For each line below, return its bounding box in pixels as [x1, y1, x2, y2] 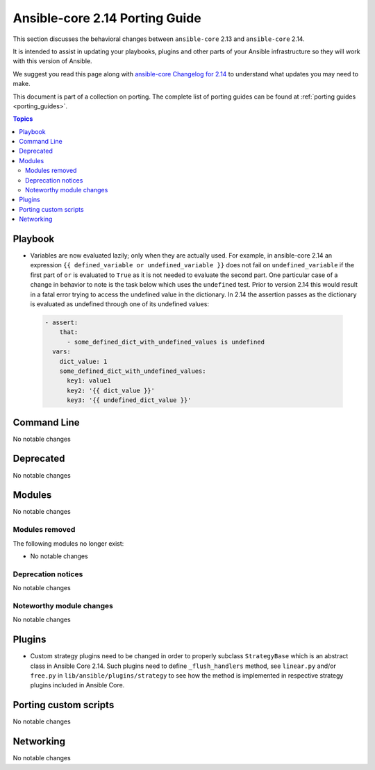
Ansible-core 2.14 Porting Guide [12, 10, 201, 26]
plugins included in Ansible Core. [30, 681, 125, 689]
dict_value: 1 [59, 358, 108, 365]
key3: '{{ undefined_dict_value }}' [67, 396, 192, 404]
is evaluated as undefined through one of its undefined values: [30, 300, 210, 308]
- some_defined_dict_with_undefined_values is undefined [67, 337, 265, 346]
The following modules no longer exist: [12, 539, 124, 548]
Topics [12, 115, 33, 123]
